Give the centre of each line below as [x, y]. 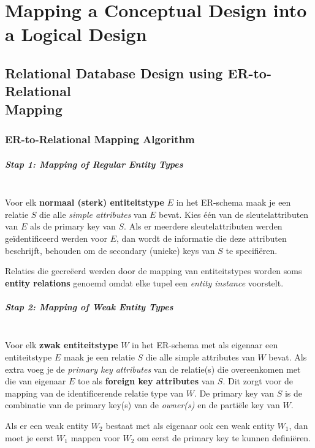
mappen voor [95, 437]
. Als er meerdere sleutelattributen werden [203, 226]
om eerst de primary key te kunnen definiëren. [224, 437]
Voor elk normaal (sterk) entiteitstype [85, 202]
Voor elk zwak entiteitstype [62, 345]
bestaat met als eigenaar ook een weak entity [190, 425]
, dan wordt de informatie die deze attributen [201, 238]
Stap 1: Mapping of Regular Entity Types [94, 164]
